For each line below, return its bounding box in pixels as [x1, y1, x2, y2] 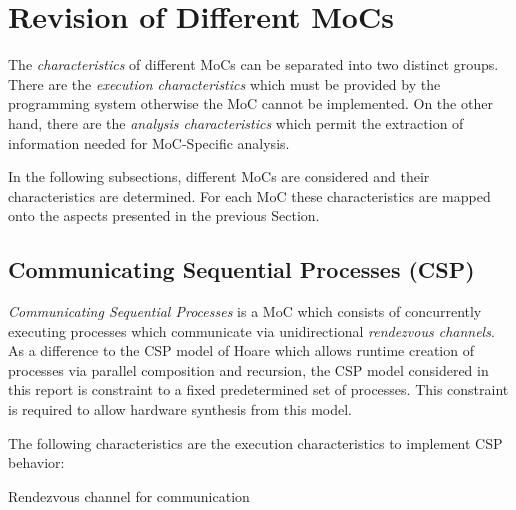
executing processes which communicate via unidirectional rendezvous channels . [8, 320, 495, 341]
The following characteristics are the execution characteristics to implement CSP [8, 432, 503, 453]
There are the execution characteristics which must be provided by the [8, 73, 441, 94]
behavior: [8, 452, 65, 473]
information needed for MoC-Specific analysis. [8, 132, 290, 153]
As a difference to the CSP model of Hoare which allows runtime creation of [8, 340, 474, 361]
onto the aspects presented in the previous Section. [8, 205, 320, 226]
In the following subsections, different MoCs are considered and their [8, 166, 430, 187]
